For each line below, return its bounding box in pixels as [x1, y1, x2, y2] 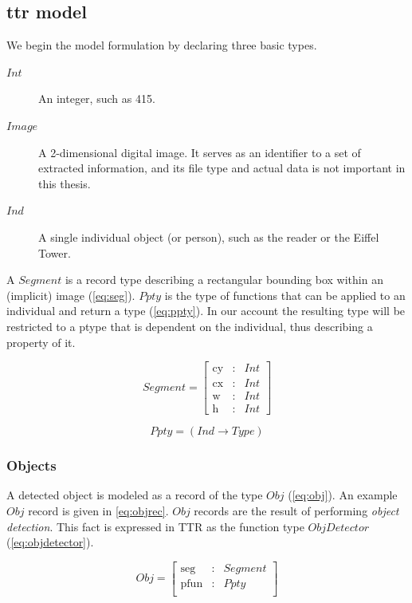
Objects [6, 455, 57, 475]
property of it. [6, 333, 76, 350]
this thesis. [38, 175, 91, 191]
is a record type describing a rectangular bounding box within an [65, 271, 383, 288]
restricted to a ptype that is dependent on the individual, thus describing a [6, 317, 373, 334]
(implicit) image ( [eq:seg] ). [6, 286, 135, 303]
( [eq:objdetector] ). [6, 534, 94, 550]
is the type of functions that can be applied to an [164, 286, 406, 303]
